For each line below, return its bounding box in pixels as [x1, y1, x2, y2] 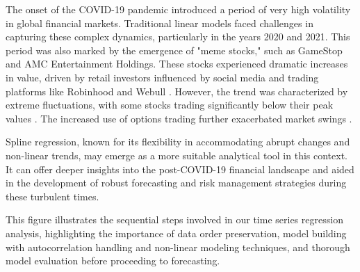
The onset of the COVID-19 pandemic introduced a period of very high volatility [6, 2, 351, 16]
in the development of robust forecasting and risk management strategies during [6, 175, 347, 190]
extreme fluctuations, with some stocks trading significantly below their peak [6, 97, 334, 112]
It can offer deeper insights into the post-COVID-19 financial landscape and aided [6, 161, 354, 176]
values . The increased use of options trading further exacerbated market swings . [6, 111, 352, 125]
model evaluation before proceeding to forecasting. [6, 253, 220, 268]
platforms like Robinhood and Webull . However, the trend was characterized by [6, 83, 348, 98]
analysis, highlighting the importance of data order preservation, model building [6, 225, 347, 240]
